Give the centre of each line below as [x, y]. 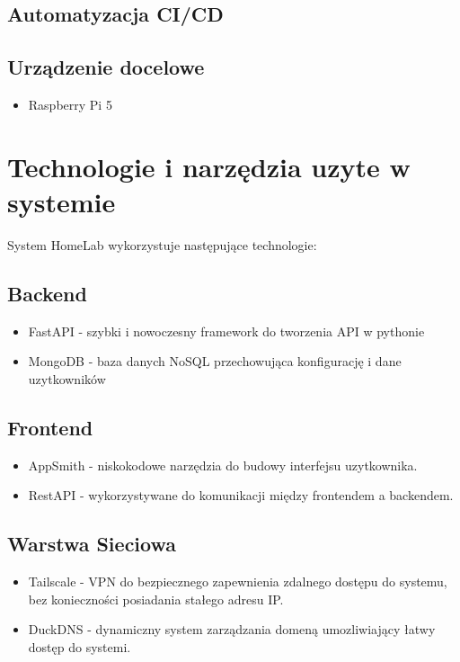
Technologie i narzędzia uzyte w [209, 166]
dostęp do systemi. [80, 646]
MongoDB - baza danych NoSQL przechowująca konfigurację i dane [215, 361]
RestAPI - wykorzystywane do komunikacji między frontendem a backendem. [241, 495]
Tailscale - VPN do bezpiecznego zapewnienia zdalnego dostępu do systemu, [238, 581]
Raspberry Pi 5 [70, 104]
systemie [62, 201]
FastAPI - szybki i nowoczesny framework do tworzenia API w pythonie [226, 331]
